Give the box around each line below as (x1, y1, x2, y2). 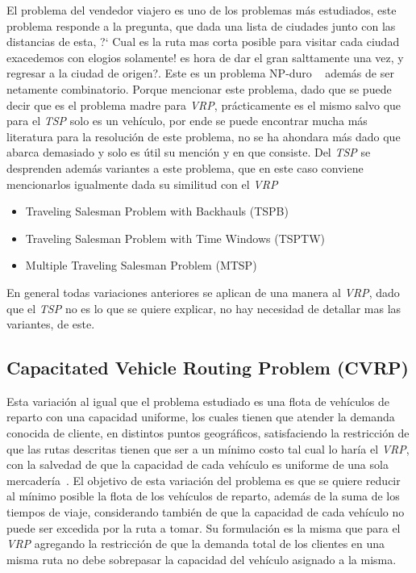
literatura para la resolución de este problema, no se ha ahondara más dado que (6, 128, 401, 144)
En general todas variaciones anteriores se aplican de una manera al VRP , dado (6, 283, 400, 300)
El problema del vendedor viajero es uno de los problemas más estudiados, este (6, 2, 397, 18)
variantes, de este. (6, 316, 95, 333)
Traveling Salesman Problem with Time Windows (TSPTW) (25, 229, 326, 246)
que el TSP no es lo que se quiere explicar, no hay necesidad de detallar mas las (6, 299, 401, 316)
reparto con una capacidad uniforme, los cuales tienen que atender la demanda (6, 408, 395, 425)
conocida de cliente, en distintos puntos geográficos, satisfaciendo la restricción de (6, 425, 410, 441)
